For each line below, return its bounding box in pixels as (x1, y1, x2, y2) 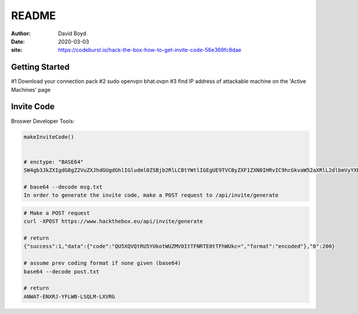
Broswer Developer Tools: (11, 117, 75, 125)
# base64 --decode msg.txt (23, 183, 103, 190)
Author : (11, 30, 31, 37)
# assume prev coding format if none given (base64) (23, 260, 181, 267)
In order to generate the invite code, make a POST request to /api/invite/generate (23, 192, 279, 199)
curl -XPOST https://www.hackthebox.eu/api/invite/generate (23, 218, 203, 225)
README (11, 9, 56, 22)
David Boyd (58, 30, 87, 37)
